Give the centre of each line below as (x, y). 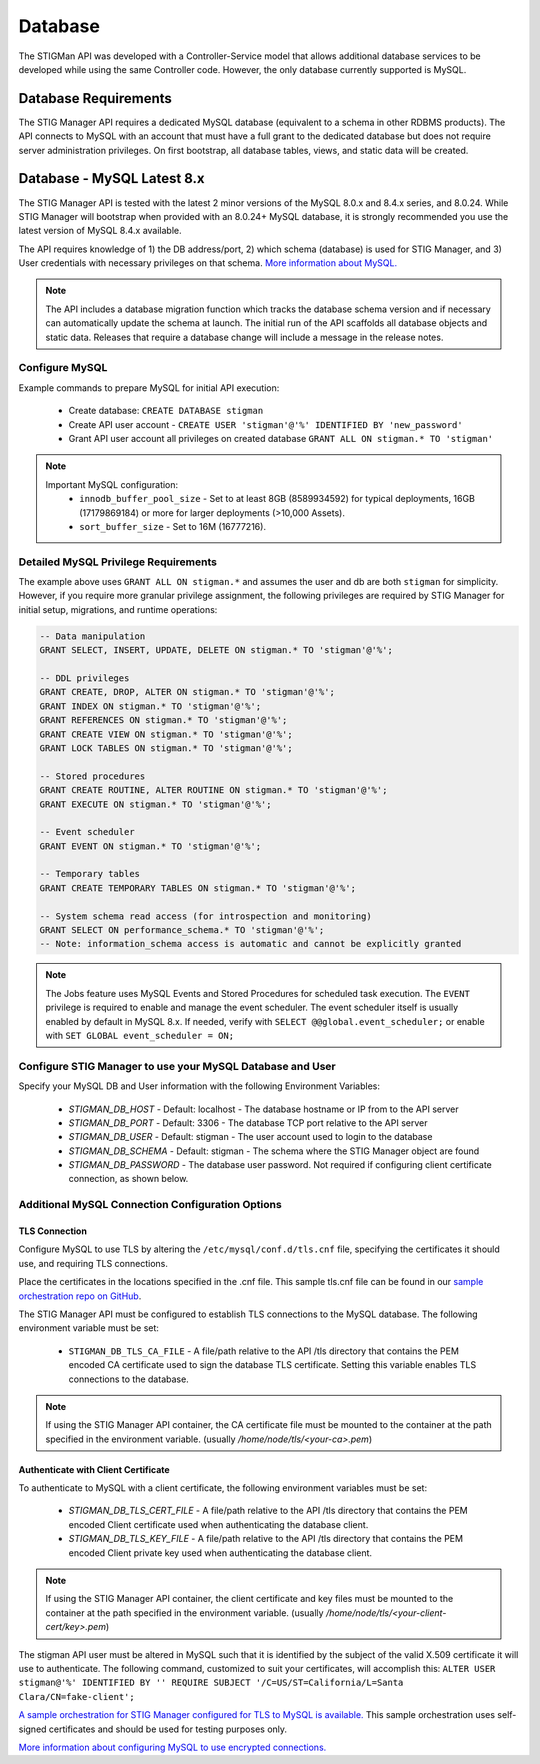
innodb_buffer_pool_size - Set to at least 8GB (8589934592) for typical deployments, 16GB (277, 499)
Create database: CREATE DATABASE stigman (166, 411)
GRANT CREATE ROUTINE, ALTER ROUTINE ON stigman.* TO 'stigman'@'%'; (213, 790)
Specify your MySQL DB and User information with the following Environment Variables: (199, 1086)
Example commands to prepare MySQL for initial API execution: (149, 387)
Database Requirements (95, 98)
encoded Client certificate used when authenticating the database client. (218, 1524)
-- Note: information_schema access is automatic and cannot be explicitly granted (250, 944)
